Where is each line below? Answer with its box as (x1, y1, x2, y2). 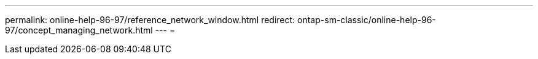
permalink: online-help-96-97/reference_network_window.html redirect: (5, 15, 295, 25)
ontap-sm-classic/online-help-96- (297, 15, 436, 25)
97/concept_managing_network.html (5, 25, 153, 35)
